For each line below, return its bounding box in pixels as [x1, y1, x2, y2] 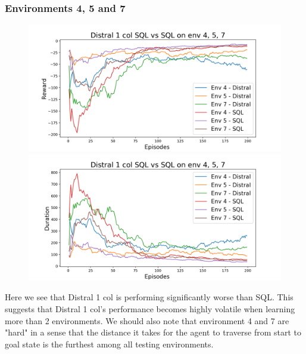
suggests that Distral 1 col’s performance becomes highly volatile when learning [5, 303, 295, 315]
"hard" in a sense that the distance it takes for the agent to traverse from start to [5, 326, 302, 338]
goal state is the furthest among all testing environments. [5, 337, 214, 350]
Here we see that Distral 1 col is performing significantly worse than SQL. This [5, 291, 293, 303]
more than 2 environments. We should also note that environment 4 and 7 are [5, 314, 289, 327]
